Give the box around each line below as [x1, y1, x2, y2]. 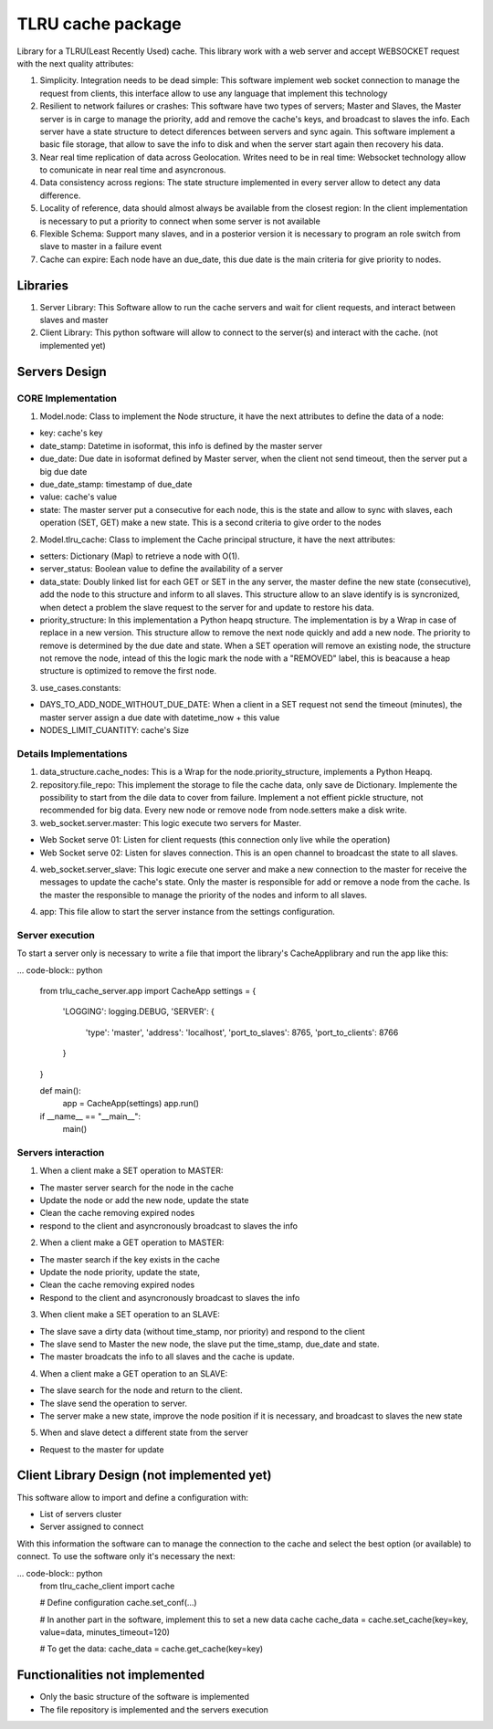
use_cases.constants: [39, 682, 121, 693]
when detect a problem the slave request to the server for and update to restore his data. [39, 602, 374, 613]
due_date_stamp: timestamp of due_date [39, 478, 193, 489]
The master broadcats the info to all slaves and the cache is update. [39, 1351, 296, 1362]
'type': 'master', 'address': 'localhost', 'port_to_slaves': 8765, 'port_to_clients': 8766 [85, 1027, 399, 1038]
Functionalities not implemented [16, 1667, 205, 1683]
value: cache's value [39, 491, 118, 502]
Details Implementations [16, 747, 128, 760]
